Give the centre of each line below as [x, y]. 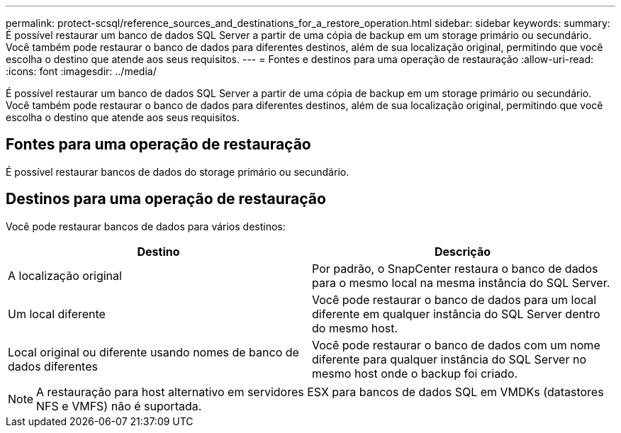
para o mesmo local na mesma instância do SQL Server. [461, 282]
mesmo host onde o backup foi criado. [415, 373]
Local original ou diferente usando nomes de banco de [153, 352]
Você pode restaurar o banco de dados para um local [454, 299]
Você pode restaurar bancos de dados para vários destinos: [146, 226]
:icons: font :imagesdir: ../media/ [81, 71]
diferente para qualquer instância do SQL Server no [449, 359]
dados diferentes [53, 366]
